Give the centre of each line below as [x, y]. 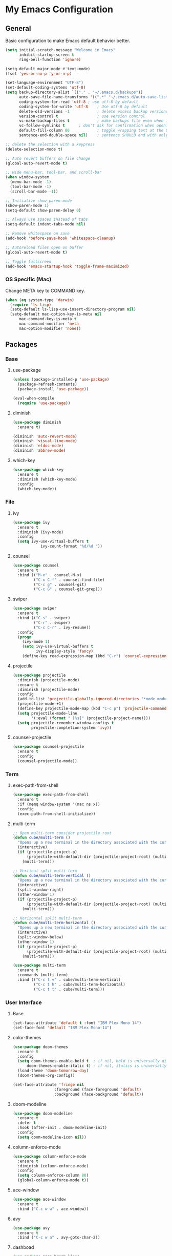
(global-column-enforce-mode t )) [53, 1180]
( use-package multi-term [39, 966]
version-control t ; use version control [82, 116]
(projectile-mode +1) [41, 704]
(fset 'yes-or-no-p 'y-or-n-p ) [39, 74]
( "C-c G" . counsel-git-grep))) [68, 589]
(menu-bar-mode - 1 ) [31, 182]
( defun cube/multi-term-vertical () [52, 875]
